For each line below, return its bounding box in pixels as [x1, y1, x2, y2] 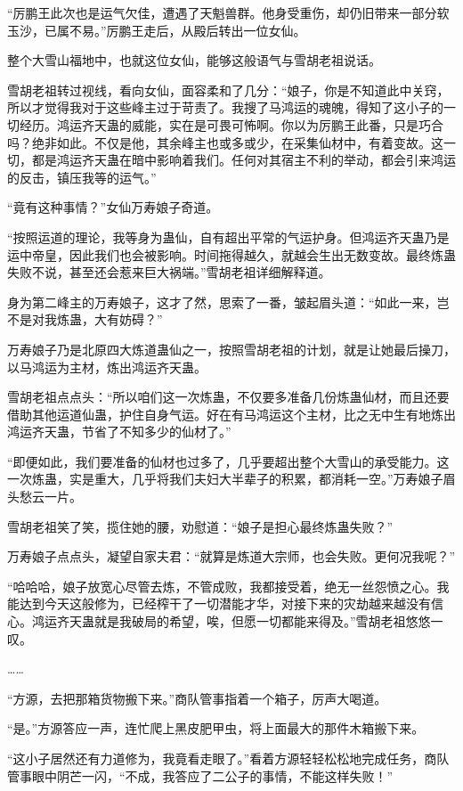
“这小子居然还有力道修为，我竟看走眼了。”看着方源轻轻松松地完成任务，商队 [7, 749, 450, 767]
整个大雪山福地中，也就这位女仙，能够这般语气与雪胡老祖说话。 [7, 51, 381, 69]
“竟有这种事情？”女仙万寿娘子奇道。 [7, 198, 219, 216]
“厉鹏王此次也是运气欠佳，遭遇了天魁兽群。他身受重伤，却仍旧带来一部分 [7, 4, 437, 21]
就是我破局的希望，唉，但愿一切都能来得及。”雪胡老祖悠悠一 [93, 612, 443, 631]
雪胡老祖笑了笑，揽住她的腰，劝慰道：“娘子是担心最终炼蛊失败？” [7, 517, 394, 535]
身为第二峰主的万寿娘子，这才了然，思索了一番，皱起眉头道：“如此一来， [7, 292, 437, 311]
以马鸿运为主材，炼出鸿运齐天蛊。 [7, 357, 207, 376]
